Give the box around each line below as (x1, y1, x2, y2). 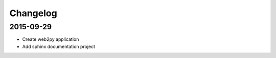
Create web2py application (22, 36, 79, 42)
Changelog (9, 8, 57, 19)
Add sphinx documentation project (22, 43, 96, 49)
